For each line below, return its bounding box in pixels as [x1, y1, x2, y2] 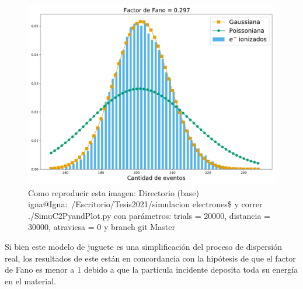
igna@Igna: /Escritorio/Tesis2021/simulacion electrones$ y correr [28, 198, 263, 210]
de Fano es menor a [5, 263, 75, 276]
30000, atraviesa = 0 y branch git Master [28, 221, 175, 233]
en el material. [5, 274, 56, 287]
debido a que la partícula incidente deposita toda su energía [83, 263, 298, 276]
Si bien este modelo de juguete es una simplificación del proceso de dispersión [5, 241, 282, 253]
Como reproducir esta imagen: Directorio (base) [28, 186, 199, 199]
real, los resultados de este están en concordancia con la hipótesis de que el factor [5, 252, 296, 264]
